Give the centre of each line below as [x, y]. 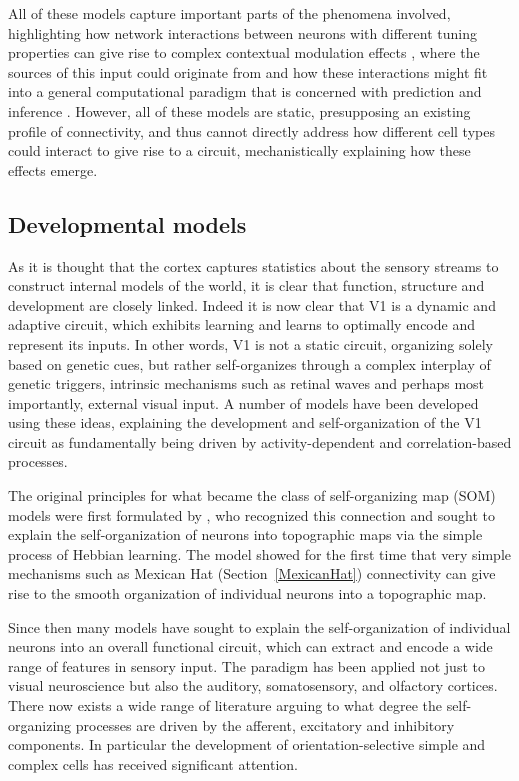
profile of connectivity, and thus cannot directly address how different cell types [251, 130]
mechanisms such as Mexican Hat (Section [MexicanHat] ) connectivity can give [252, 573]
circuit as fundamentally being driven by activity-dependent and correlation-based [260, 441]
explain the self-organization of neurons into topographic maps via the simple [245, 534]
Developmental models [127, 223]
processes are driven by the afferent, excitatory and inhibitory [265, 724]
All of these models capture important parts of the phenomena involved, [229, 13]
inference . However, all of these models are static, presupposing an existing [239, 110]
